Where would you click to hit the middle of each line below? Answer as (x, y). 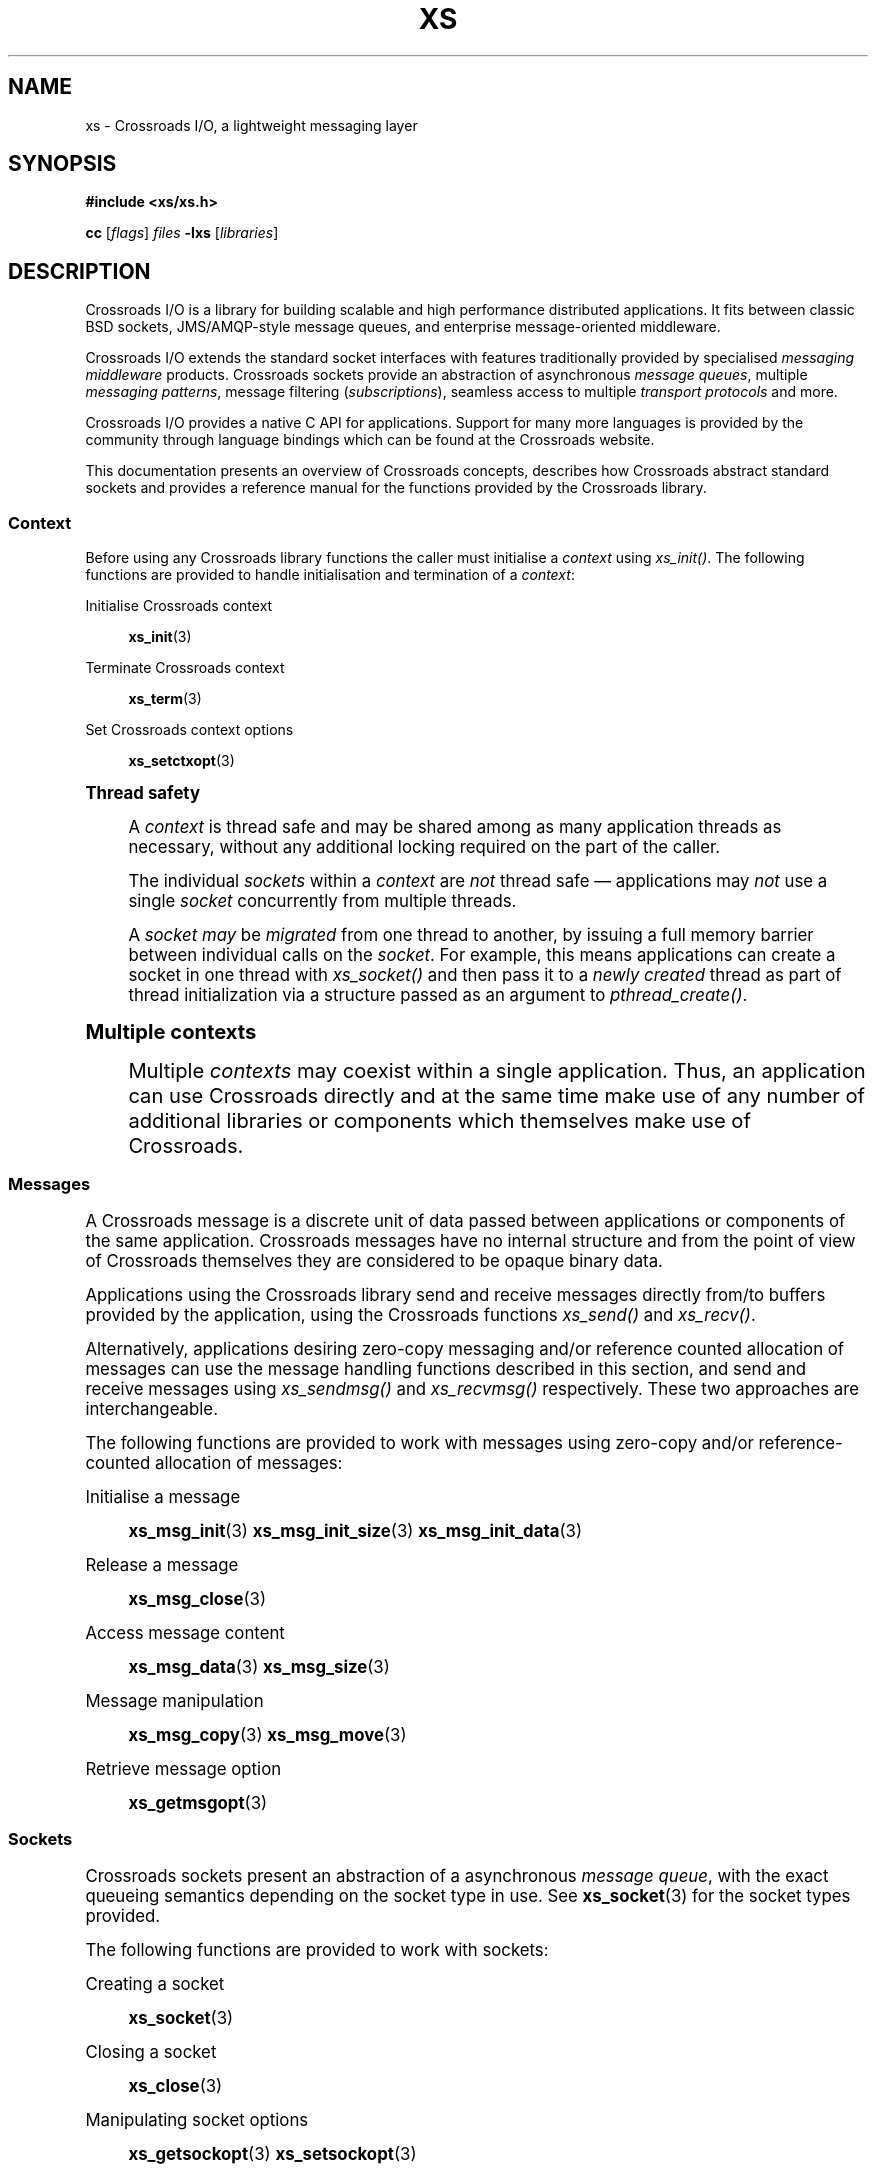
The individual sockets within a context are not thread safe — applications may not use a (478, 881)
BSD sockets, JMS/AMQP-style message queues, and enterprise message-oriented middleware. (403, 327)
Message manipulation (174, 1700)
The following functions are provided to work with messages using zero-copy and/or (419, 1442)
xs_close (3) (175, 2085)
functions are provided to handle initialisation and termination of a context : (330, 575)
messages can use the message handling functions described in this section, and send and (446, 1368)
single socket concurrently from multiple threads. (322, 901)
